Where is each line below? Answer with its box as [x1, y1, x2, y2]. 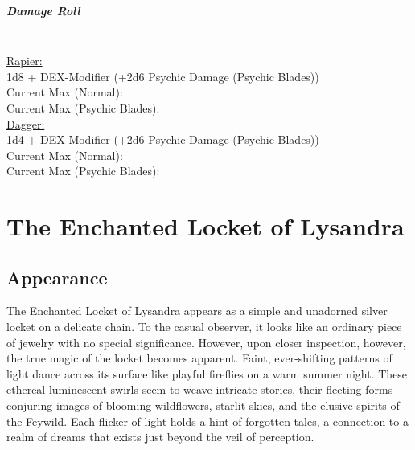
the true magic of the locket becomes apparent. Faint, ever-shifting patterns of [6, 350, 392, 366]
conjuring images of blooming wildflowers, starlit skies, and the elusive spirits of [6, 397, 400, 414]
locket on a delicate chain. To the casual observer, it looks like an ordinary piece [6, 318, 402, 335]
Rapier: [6, 52, 43, 69]
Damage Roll [6, 2, 80, 18]
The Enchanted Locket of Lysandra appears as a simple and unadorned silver [6, 302, 388, 319]
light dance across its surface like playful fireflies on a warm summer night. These [6, 365, 408, 382]
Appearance [6, 264, 108, 289]
